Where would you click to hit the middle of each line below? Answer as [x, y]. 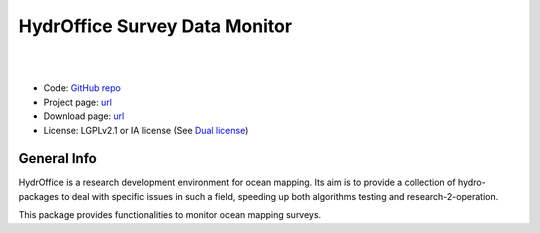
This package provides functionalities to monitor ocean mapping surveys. [170, 215]
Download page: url [84, 116]
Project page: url [77, 102]
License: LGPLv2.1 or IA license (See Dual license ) [146, 130]
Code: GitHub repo [82, 88]
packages [39, 196]
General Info [57, 158]
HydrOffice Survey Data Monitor [155, 26]
